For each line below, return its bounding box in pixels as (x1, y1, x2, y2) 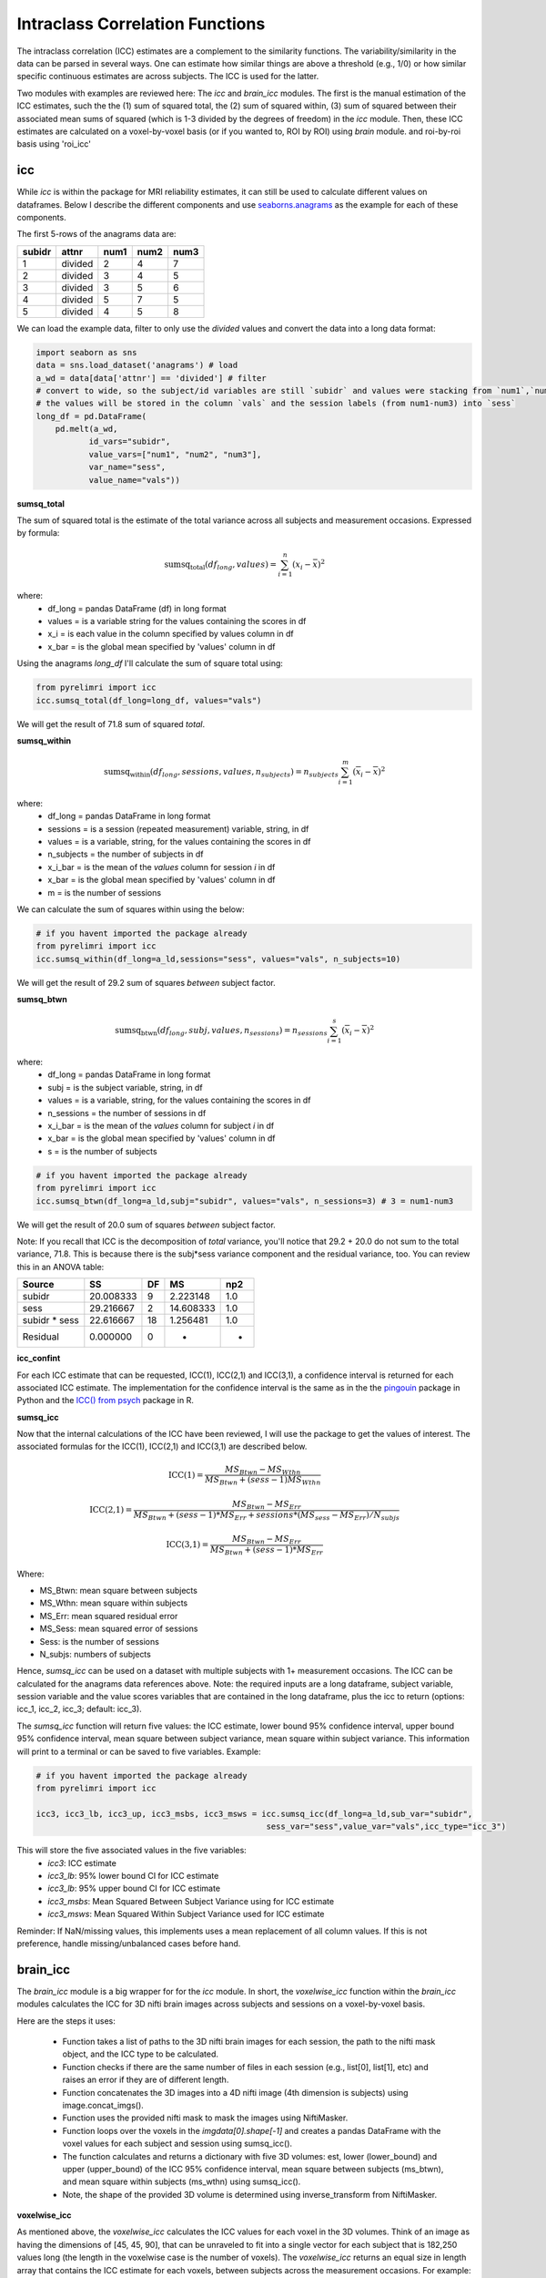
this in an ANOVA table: (16, 1261, 105, 1272)
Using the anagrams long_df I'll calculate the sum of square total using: (16, 658, 284, 669)
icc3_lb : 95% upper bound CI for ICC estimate (47, 1883, 221, 1894)
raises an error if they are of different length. (62, 2074, 229, 2086)
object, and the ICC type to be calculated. (62, 2048, 218, 2059)
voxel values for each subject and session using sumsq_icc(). (62, 2138, 293, 2150)
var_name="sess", (88, 462, 167, 473)
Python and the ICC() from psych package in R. (16, 1395, 195, 1406)
